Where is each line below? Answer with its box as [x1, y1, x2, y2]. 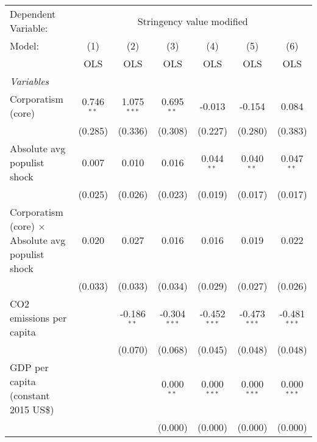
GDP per [10, 360, 49, 374]
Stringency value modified [137, 13, 248, 28]
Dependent [10, 7, 56, 21]
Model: [10, 39, 40, 53]
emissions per [10, 311, 67, 325]
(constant [10, 388, 50, 402]
